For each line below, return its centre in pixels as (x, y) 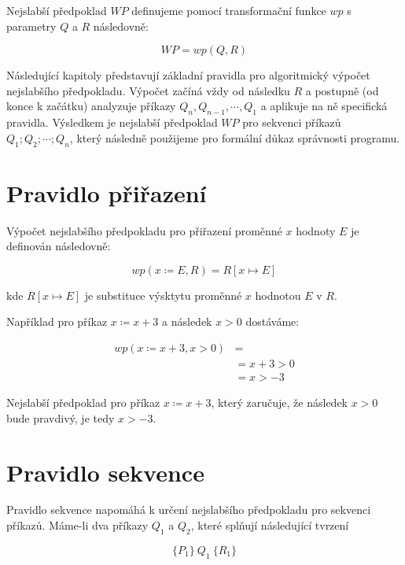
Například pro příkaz (57, 321)
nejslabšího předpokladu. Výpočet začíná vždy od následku (148, 90)
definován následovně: (59, 246)
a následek (187, 321)
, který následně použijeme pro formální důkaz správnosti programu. (235, 137)
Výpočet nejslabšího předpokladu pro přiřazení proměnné (144, 230)
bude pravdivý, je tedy (61, 417)
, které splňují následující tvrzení (270, 525)
